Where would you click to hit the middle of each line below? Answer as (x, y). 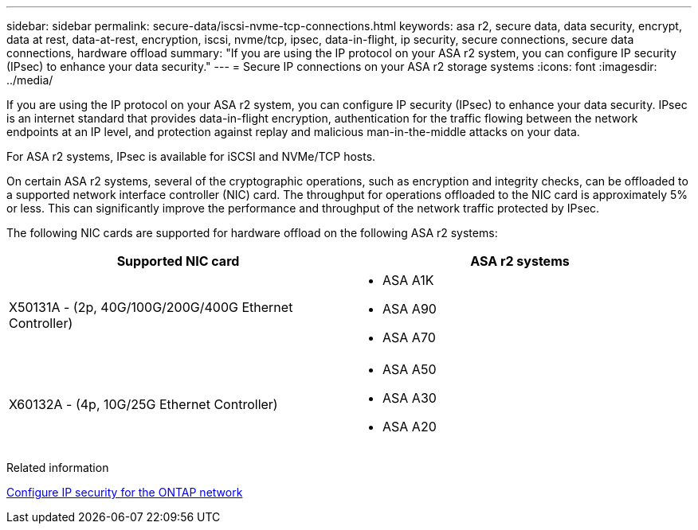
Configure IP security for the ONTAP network (125, 492)
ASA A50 (410, 369)
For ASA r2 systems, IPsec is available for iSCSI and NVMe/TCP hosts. (191, 156)
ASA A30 (410, 398)
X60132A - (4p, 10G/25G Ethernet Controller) (143, 404)
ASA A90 (410, 309)
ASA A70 (409, 337)
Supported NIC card (178, 261)
